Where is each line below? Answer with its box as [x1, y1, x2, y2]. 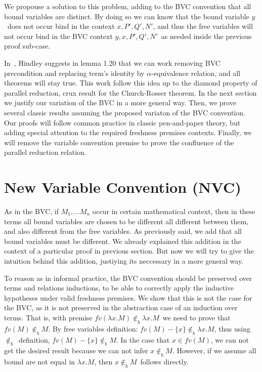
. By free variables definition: [48, 323, 138, 334]
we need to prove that [162, 312, 231, 322]
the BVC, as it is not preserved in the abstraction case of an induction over [4, 302, 238, 313]
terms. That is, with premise [4, 312, 93, 322]
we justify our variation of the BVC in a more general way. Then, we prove [4, 97, 236, 108]
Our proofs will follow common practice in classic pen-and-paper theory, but [4, 117, 241, 128]
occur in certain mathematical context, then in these [92, 206, 255, 217]
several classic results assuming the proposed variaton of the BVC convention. [4, 107, 245, 117]
